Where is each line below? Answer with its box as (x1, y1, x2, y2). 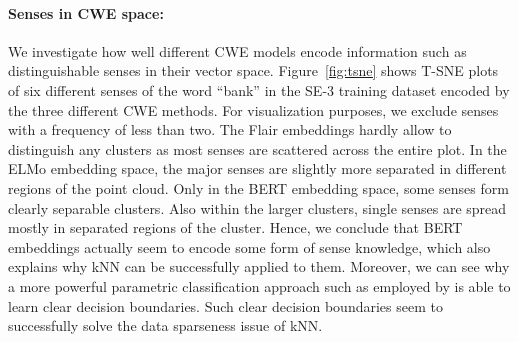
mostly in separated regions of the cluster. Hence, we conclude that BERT (8, 217, 463, 238)
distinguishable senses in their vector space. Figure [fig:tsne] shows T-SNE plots (8, 60, 499, 81)
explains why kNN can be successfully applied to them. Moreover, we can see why (8, 256, 510, 277)
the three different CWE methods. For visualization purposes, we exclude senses (8, 99, 499, 120)
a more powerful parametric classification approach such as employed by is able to (8, 275, 511, 296)
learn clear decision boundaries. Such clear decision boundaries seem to (8, 295, 443, 316)
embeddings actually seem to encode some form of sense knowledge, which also (8, 236, 491, 257)
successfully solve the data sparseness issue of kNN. (8, 315, 323, 336)
